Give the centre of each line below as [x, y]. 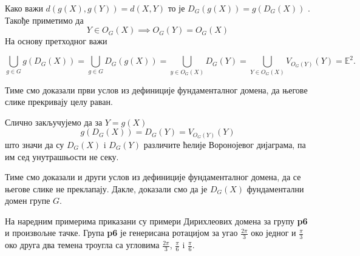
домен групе [28, 200]
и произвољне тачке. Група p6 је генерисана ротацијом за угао [121, 233]
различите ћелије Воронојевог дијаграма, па [225, 144]
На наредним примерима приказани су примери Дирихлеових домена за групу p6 [156, 221]
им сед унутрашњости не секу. [62, 156]
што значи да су [35, 144]
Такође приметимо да [44, 20]
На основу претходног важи [56, 41]
